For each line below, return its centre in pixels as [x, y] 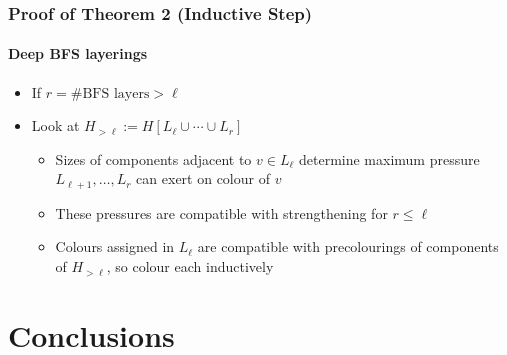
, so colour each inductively [190, 266]
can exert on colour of [203, 178]
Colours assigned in [115, 246]
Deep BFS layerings [78, 53]
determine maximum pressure [389, 158]
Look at [55, 125]
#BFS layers [110, 93]
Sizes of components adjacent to [153, 158]
